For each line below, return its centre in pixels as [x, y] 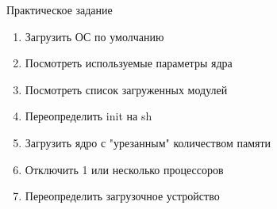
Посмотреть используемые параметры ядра [129, 63]
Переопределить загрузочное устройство [122, 196]
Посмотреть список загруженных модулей [126, 89]
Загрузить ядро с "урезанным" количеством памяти [148, 142]
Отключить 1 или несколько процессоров [124, 169]
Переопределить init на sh [88, 116]
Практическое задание [60, 9]
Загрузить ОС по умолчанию [94, 36]
